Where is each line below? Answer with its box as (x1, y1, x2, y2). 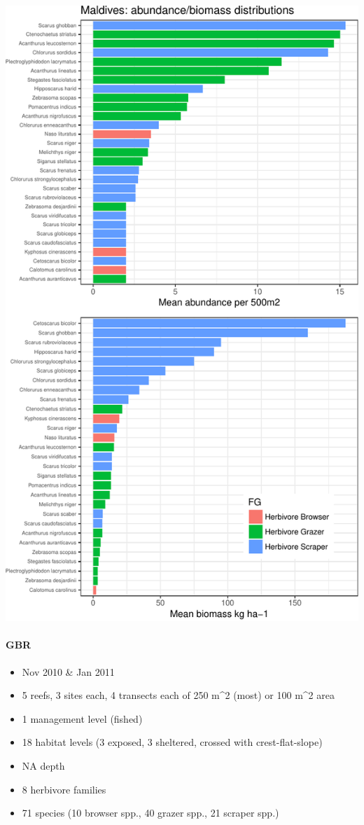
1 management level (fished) (22, 711, 143, 726)
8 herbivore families (22, 782, 106, 796)
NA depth (22, 758, 65, 772)
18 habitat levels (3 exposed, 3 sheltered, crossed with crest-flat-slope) (22, 735, 323, 749)
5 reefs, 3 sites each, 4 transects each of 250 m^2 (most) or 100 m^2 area (22, 688, 335, 702)
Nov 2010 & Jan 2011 (22, 664, 115, 679)
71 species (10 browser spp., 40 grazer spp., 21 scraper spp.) (22, 805, 279, 820)
